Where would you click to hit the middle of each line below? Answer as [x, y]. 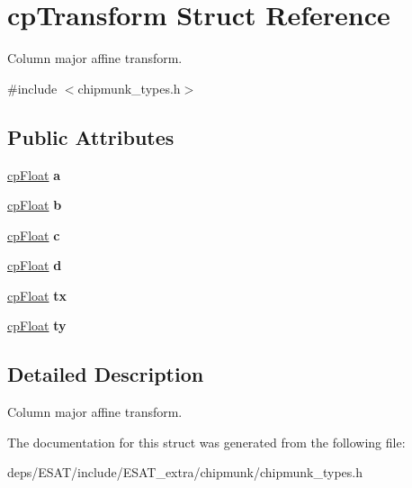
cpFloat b [35, 205]
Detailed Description [106, 374]
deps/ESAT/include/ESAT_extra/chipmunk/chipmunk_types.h [185, 472]
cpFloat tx [37, 295]
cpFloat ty [37, 325]
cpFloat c [34, 235]
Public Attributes [91, 136]
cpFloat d [35, 265]
